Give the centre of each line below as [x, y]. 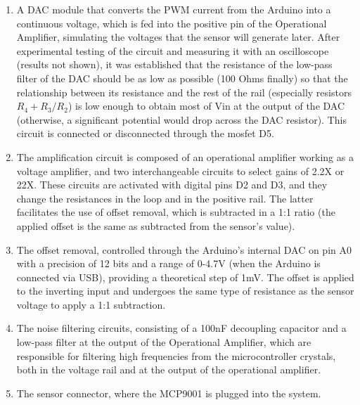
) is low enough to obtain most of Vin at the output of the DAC [206, 106]
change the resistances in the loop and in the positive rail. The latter [165, 198]
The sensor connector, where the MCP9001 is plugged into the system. [169, 393]
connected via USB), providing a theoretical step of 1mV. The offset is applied [185, 277]
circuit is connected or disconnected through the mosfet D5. [145, 133]
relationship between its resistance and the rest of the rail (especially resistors [184, 92]
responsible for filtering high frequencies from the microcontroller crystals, [176, 355]
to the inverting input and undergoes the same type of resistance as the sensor [185, 291]
